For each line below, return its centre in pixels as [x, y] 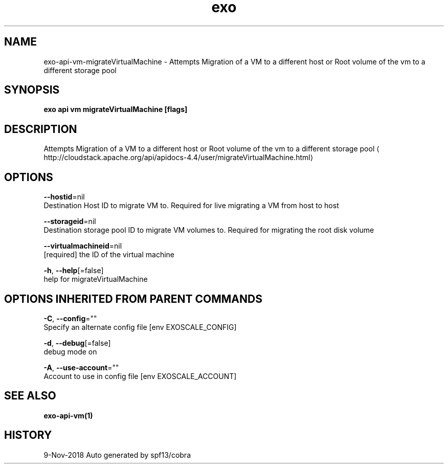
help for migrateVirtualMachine [96, 279]
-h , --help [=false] [74, 271]
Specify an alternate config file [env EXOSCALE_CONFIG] [140, 327]
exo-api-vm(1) [68, 415]
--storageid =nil [70, 221]
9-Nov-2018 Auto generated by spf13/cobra [117, 455]
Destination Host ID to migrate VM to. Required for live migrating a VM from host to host [191, 206]
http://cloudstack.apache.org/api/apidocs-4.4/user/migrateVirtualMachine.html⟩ [178, 158]
